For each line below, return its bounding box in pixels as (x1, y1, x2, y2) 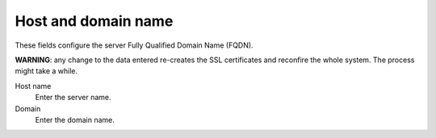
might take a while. (15, 66, 78, 76)
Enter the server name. (35, 93, 112, 102)
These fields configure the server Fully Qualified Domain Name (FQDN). (15, 40, 254, 50)
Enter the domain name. (35, 115, 115, 124)
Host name (15, 81, 52, 90)
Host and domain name (15, 12, 174, 30)
